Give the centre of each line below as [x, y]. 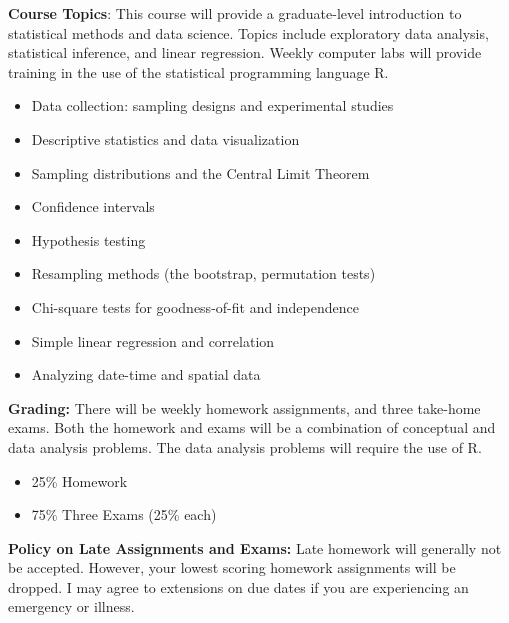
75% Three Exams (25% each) [124, 514]
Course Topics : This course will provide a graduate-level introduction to [235, 13]
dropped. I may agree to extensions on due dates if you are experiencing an [238, 586]
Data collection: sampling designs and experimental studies [212, 105]
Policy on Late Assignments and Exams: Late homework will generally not [255, 547]
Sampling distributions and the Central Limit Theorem [200, 172]
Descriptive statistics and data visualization [165, 138]
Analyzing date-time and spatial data [146, 374]
